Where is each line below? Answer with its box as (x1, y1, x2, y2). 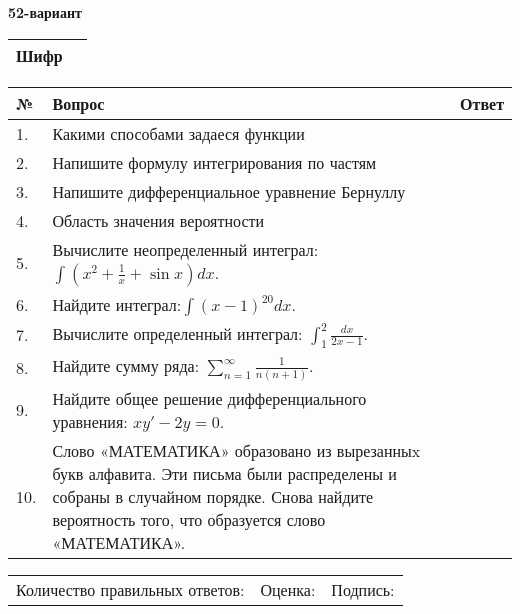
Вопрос (52, 91, 105, 115)
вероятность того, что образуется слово (52, 507, 326, 531)
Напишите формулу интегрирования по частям (52, 150, 377, 174)
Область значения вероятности (52, 208, 265, 232)
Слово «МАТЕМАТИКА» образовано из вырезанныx (52, 438, 421, 462)
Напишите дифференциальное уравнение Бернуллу (52, 179, 406, 203)
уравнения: (52, 409, 128, 433)
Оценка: (260, 577, 316, 601)
